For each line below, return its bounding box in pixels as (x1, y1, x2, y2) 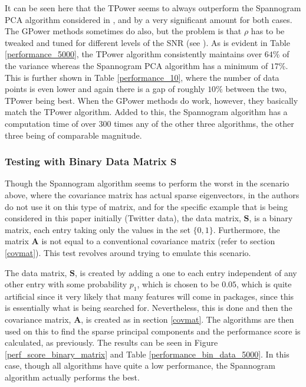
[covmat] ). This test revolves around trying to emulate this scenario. (5, 246, 251, 258)
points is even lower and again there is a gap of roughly (5, 83, 205, 95)
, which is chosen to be (137, 278, 219, 290)
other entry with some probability (5, 278, 127, 290)
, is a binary (249, 212, 293, 224)
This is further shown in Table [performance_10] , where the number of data (5, 71, 279, 83)
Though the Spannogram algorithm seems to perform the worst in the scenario (5, 177, 289, 189)
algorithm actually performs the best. (5, 371, 140, 383)
